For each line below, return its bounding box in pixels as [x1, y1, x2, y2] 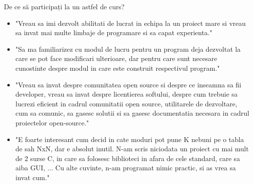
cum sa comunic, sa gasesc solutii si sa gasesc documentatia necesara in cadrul [15, 108, 250, 118]
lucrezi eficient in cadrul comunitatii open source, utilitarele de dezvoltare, [15, 98, 237, 108]
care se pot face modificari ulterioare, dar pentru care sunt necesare [15, 53, 217, 63]
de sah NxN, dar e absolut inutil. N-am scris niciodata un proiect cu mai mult [15, 143, 249, 154]
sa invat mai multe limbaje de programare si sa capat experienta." [15, 27, 213, 38]
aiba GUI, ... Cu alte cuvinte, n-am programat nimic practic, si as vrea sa [15, 163, 236, 173]
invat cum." [15, 172, 50, 182]
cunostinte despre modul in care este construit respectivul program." [15, 62, 220, 73]
